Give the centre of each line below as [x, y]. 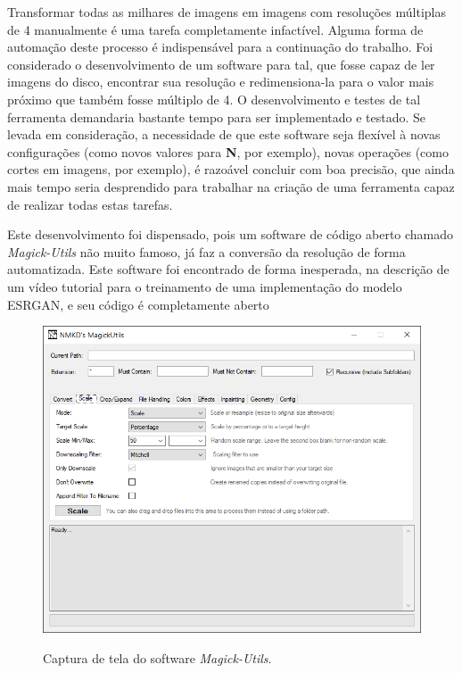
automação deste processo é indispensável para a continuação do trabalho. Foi [220, 47]
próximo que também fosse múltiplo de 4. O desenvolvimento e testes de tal [214, 99]
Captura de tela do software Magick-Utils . [157, 657]
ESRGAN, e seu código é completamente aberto [138, 304]
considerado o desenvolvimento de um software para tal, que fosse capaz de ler [221, 64]
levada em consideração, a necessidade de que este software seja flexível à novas [224, 134]
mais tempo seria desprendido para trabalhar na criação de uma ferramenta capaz [231, 186]
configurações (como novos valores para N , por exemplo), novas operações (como [228, 151]
